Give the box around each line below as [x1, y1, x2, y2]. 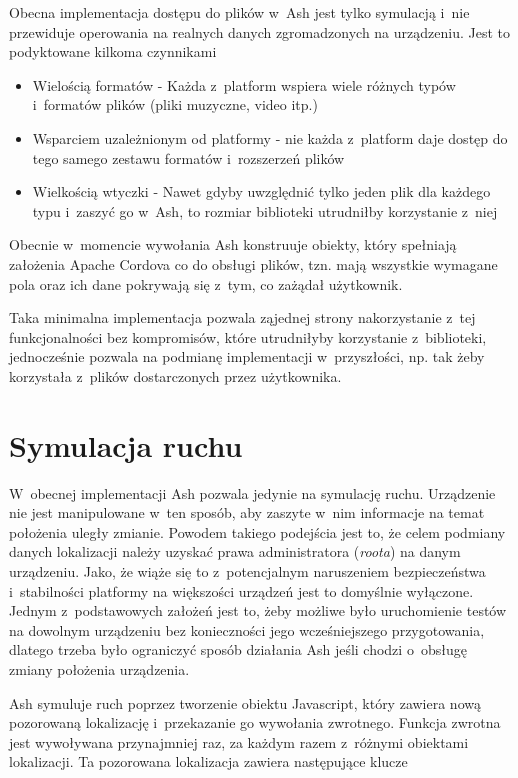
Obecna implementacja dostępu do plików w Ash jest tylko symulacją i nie [9, 2, 470, 22]
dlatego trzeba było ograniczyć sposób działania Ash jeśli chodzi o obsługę [9, 639, 467, 660]
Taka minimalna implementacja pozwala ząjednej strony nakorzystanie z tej [9, 307, 476, 328]
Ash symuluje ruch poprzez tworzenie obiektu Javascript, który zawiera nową [9, 692, 481, 713]
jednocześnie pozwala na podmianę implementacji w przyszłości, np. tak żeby [9, 346, 485, 367]
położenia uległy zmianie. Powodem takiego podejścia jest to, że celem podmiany [9, 521, 506, 542]
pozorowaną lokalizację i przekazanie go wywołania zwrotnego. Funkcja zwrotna [9, 712, 501, 733]
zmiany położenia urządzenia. [9, 658, 190, 679]
